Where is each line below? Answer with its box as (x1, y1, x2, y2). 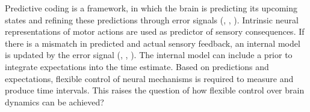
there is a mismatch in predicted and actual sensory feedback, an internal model (5, 37, 300, 49)
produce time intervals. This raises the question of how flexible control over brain (5, 84, 305, 96)
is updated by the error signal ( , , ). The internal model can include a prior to (5, 49, 293, 61)
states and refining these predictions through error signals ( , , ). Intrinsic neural (5, 13, 299, 26)
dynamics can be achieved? (5, 95, 104, 108)
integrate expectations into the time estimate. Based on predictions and (5, 60, 269, 72)
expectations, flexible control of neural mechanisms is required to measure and (5, 72, 294, 84)
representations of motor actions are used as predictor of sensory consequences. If (5, 25, 305, 38)
